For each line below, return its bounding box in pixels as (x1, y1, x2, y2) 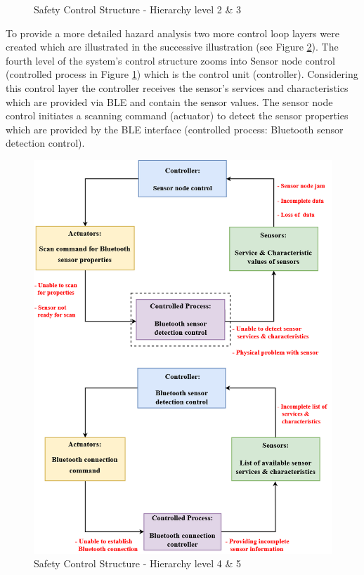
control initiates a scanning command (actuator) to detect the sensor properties (6, 108, 349, 123)
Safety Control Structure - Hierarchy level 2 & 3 (34, 2, 241, 16)
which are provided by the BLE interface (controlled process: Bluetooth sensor (6, 121, 344, 136)
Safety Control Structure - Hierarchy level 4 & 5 (34, 556, 241, 571)
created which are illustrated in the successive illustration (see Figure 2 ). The (6, 39, 339, 54)
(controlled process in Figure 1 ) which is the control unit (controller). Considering (6, 67, 358, 81)
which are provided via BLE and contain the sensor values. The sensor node (6, 94, 333, 109)
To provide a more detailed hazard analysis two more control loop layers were (6, 25, 339, 40)
